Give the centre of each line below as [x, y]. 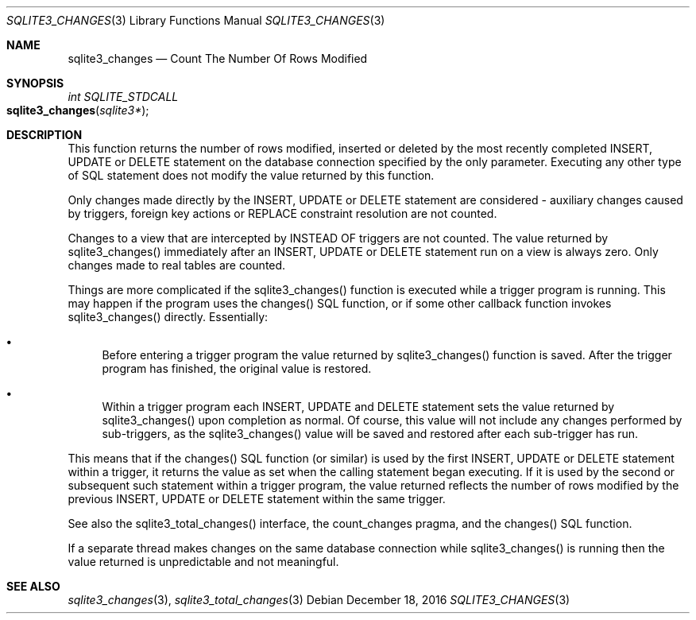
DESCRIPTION [44, 135]
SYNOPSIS [35, 83]
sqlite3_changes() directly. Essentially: [168, 317]
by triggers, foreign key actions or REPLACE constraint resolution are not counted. [282, 213]
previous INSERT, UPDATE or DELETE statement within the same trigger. [257, 499]
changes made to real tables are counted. [177, 265]
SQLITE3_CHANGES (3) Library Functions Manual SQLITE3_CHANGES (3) [196, 20]
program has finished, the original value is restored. [237, 368]
